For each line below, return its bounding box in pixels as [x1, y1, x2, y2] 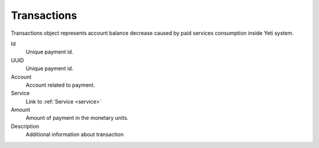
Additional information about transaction [25, 131, 124, 138]
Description [11, 123, 40, 130]
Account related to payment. [25, 81, 96, 88]
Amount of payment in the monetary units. [25, 114, 129, 121]
